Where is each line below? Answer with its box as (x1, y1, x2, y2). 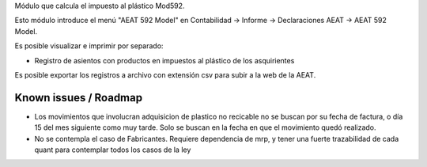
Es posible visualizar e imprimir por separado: (14, 41, 164, 51)
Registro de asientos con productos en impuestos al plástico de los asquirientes (34, 55, 295, 65)
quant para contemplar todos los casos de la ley (34, 145, 191, 154)
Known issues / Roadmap (14, 91, 142, 104)
